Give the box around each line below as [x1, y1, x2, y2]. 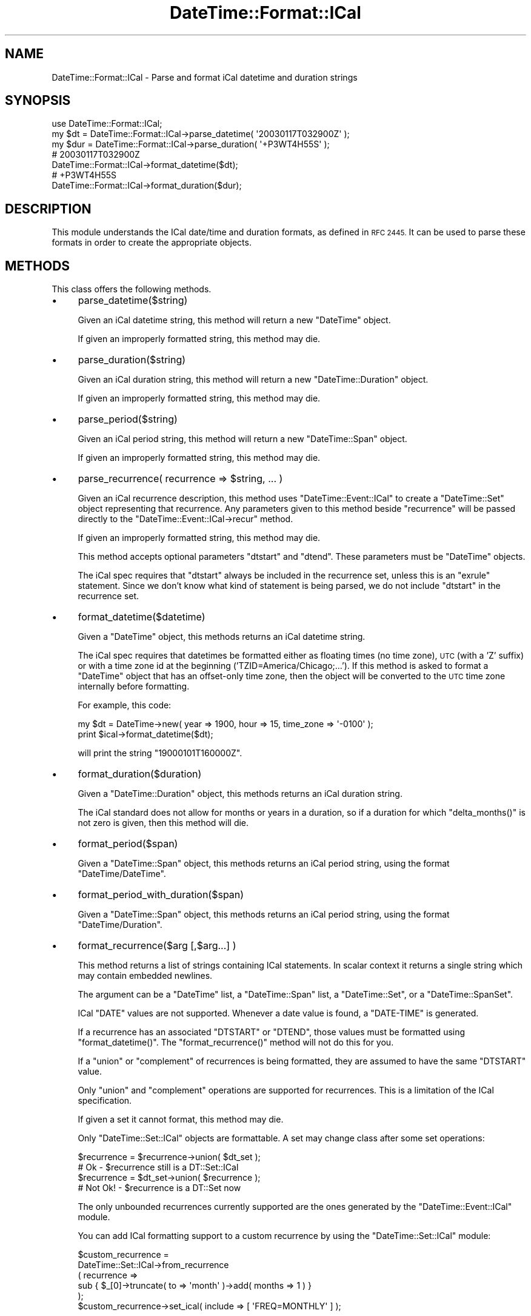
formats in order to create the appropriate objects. [52, 237, 252, 248]
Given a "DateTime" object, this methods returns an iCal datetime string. [78, 631, 366, 642]
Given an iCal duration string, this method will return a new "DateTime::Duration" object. [78, 374, 429, 385]
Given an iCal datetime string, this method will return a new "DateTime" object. [78, 315, 391, 326]
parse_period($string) [78, 413, 178, 426]
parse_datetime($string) [78, 294, 188, 307]
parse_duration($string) [78, 354, 186, 366]
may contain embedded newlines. [78, 970, 213, 981]
